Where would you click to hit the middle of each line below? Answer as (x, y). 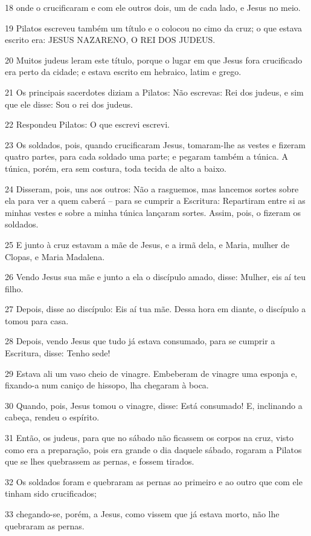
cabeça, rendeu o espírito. (52, 417)
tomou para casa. (37, 320)
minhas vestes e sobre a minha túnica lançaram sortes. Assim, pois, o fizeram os (153, 212)
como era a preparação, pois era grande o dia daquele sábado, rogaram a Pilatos (153, 449)
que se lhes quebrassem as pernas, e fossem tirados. (100, 461)
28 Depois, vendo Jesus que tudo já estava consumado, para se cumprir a (140, 341)
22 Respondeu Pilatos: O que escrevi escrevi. (87, 124)
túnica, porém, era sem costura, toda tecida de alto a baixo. (116, 168)
